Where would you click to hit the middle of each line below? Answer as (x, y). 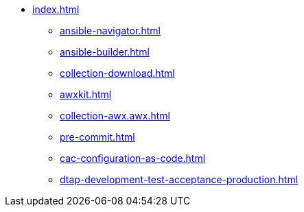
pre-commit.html (97, 137)
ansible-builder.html (105, 52)
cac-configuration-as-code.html (133, 158)
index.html (56, 9)
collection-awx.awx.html (115, 116)
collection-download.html (117, 73)
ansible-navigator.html (110, 31)
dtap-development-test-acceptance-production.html (179, 179)
